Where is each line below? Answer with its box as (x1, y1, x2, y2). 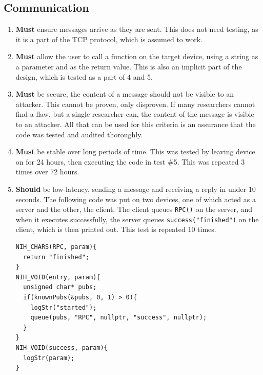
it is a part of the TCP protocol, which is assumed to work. (15, 33, 203, 44)
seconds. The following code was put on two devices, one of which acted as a (15, 193, 256, 204)
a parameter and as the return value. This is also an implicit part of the (15, 61, 242, 72)
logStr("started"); (30, 303, 97, 311)
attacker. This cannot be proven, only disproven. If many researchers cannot (15, 98, 255, 109)
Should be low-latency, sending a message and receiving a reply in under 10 (15, 183, 256, 194)
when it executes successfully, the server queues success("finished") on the (15, 213, 259, 224)
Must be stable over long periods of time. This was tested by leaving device (15, 146, 255, 157)
